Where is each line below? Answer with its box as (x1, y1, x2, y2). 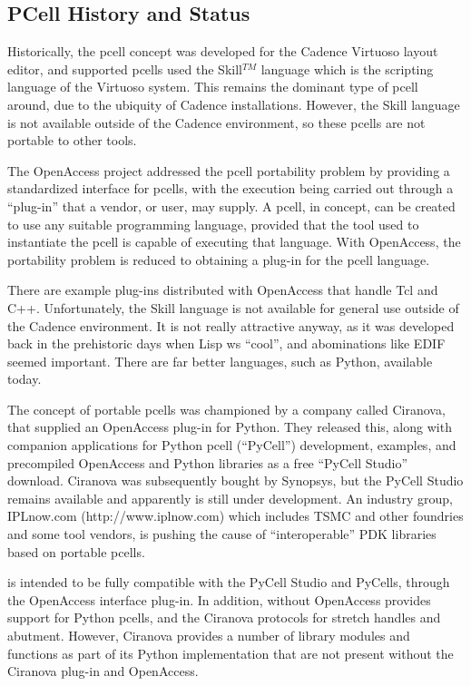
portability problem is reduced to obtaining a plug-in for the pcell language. (7, 250, 430, 269)
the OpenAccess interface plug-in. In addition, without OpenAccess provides (7, 590, 431, 609)
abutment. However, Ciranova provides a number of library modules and (7, 626, 410, 645)
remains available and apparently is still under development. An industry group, (7, 488, 453, 507)
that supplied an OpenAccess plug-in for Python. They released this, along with (7, 417, 452, 436)
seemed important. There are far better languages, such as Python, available (7, 351, 433, 370)
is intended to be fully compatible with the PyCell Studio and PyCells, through (7, 573, 450, 592)
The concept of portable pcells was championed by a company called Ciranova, (7, 399, 446, 418)
